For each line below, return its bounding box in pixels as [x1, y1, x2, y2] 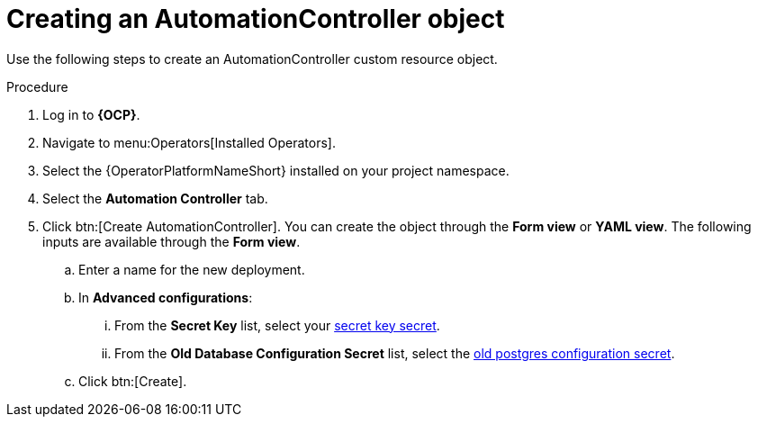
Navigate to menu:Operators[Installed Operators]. [42, 134, 337, 150]
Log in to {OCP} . [42, 106, 140, 122]
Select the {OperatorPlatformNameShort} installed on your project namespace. [42, 162, 510, 178]
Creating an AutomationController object [6, 4, 505, 34]
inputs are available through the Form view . [42, 233, 301, 249]
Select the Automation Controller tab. [42, 190, 268, 206]
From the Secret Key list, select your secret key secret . [114, 317, 440, 333]
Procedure [6, 78, 68, 95]
